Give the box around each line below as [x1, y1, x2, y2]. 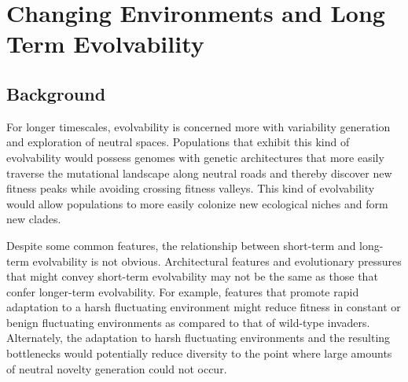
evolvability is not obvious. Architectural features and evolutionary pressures [32, 252, 402, 269]
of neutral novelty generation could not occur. [6, 360, 227, 376]
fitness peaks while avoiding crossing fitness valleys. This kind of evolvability [6, 180, 375, 197]
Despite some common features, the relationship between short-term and [6, 237, 356, 253]
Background [6, 81, 106, 105]
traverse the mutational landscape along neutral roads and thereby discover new [6, 164, 392, 181]
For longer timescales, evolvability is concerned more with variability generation [6, 118, 391, 134]
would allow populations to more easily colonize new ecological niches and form [6, 195, 388, 211]
